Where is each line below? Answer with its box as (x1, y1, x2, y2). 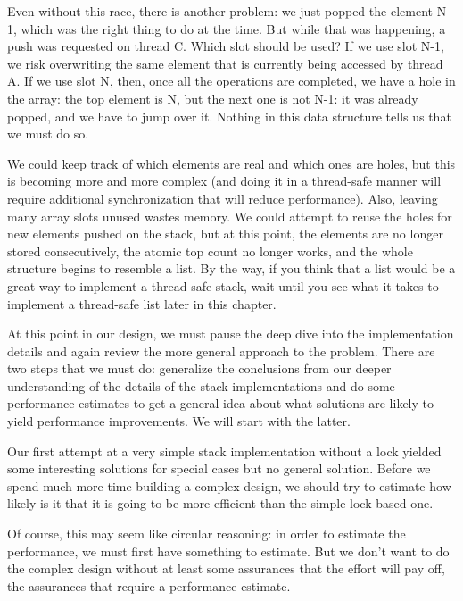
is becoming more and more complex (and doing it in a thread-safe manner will (7, 171, 442, 190)
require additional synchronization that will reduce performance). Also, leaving (7, 188, 438, 207)
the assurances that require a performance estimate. (7, 576, 291, 595)
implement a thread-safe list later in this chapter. (7, 294, 277, 313)
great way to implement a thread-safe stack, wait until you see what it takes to (7, 276, 439, 295)
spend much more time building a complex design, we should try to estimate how (7, 476, 451, 495)
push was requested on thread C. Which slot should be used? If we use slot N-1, (7, 37, 444, 55)
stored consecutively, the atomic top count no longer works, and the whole (7, 241, 413, 260)
